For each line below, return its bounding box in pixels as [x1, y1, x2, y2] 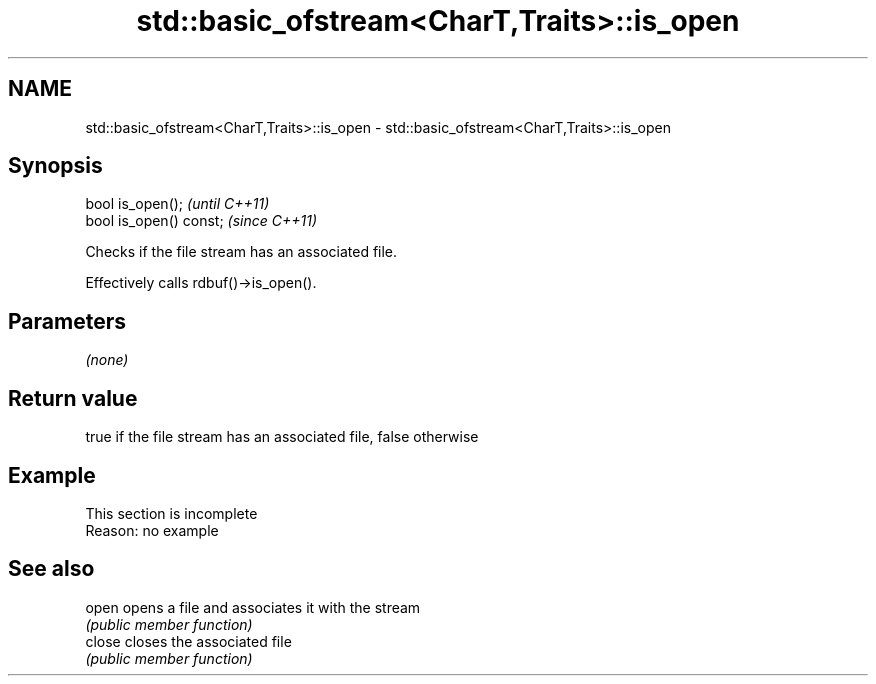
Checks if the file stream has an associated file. [85, 243, 398, 261]
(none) [85, 351, 129, 369]
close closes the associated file [85, 632, 292, 650]
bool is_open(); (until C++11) [85, 195, 270, 213]
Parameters [8, 308, 126, 334]
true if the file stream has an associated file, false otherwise [85, 428, 479, 446]
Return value [8, 385, 138, 411]
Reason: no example [85, 521, 219, 539]
